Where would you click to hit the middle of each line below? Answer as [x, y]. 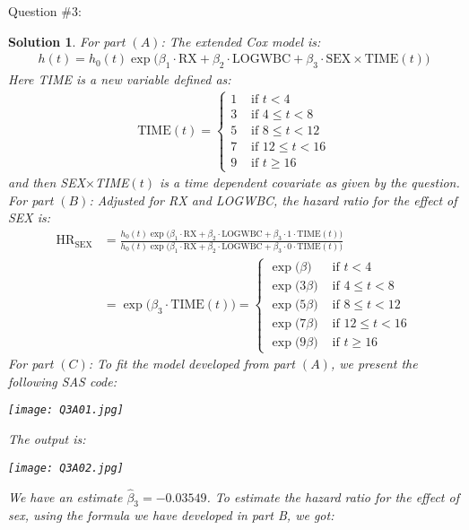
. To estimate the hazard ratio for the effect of [333, 496]
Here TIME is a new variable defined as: [120, 79]
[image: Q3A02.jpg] [66, 468]
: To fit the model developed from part [191, 364]
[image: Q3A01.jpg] [66, 410]
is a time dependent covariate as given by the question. [310, 182]
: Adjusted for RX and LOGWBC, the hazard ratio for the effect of [273, 200]
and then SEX [47, 182]
